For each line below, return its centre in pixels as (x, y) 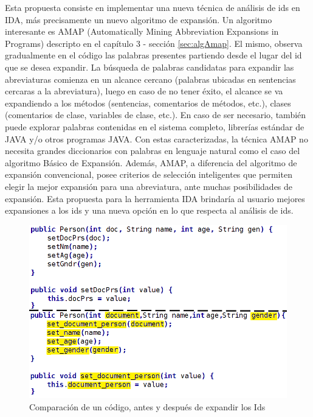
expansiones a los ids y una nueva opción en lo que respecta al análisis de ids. (149, 210)
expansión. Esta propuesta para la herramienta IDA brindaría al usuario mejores (155, 198)
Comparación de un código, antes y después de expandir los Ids (147, 406)
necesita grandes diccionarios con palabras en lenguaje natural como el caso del (153, 151)
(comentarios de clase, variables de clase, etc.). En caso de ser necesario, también (156, 115)
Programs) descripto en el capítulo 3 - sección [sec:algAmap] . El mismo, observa (154, 43)
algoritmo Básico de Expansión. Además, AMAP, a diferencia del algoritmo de (151, 162)
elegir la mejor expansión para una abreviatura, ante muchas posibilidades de (149, 186)
